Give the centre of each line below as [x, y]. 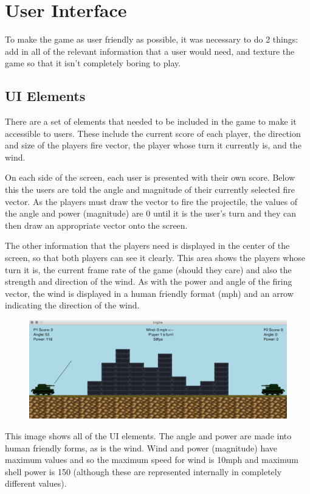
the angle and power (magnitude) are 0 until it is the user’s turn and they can [151, 213]
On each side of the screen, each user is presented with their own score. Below [150, 177]
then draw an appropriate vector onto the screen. [96, 225]
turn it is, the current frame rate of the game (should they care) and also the [148, 269]
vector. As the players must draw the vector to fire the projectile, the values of [151, 201]
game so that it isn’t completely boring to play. [93, 63]
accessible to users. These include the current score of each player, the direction [153, 133]
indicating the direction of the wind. [72, 305]
